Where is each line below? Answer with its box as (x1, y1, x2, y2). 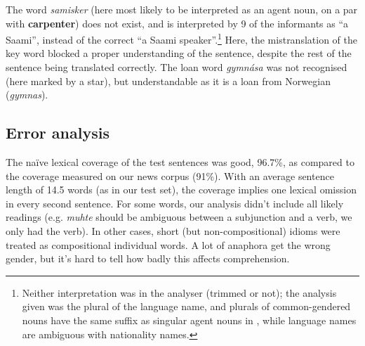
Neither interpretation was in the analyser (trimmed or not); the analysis (22, 285, 337, 300)
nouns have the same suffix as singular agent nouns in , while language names (22, 312, 357, 327)
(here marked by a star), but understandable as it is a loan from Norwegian (6, 73, 331, 88)
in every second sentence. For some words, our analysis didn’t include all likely (6, 196, 344, 210)
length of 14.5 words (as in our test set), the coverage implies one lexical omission (6, 182, 357, 197)
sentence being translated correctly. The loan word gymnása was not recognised (6, 60, 347, 75)
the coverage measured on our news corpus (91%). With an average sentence (6, 168, 334, 183)
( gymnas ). (6, 87, 48, 102)
